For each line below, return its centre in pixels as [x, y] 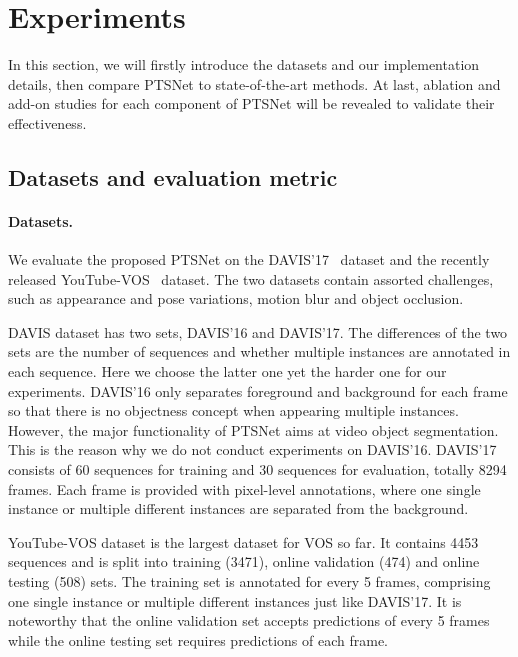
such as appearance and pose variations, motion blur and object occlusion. [236, 298]
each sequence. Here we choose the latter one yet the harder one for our [227, 371]
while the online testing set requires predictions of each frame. [198, 639]
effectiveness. [47, 122]
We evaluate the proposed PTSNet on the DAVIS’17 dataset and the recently [249, 259]
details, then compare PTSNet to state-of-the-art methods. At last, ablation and [254, 83]
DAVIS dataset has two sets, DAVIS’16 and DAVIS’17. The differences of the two [258, 331]
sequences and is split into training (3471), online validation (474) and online [244, 561]
